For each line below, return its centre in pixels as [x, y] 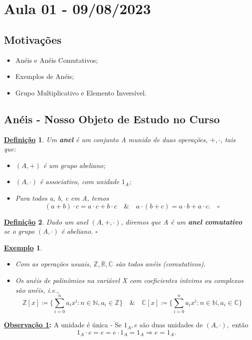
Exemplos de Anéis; [45, 76]
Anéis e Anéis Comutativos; [57, 60]
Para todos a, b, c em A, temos [62, 198]
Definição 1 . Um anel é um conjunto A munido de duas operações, [106, 139]
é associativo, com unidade [80, 181]
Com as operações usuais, [53, 264]
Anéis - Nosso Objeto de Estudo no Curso [112, 119]
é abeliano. [77, 231]
